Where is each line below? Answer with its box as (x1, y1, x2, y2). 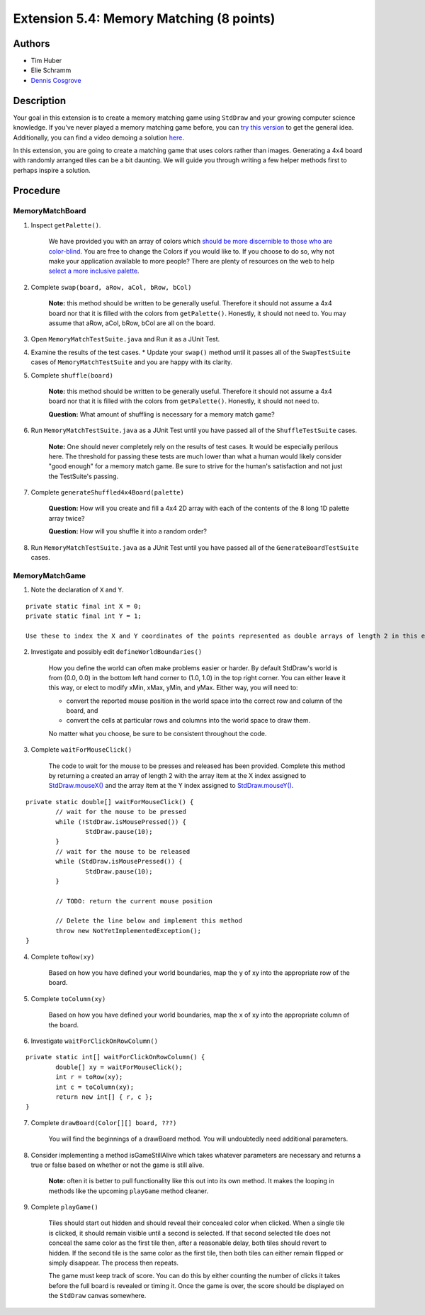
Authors (13, 38, 50, 50)
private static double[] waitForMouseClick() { (25, 798, 194, 806)
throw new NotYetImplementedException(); (55, 927, 202, 935)
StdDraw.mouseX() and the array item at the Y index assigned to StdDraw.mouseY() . (48, 781, 294, 790)
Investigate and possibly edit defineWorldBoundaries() (30, 648, 203, 656)
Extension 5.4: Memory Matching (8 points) (13, 11, 276, 26)
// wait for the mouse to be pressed (55, 808, 187, 816)
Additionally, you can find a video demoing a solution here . (13, 133, 184, 142)
